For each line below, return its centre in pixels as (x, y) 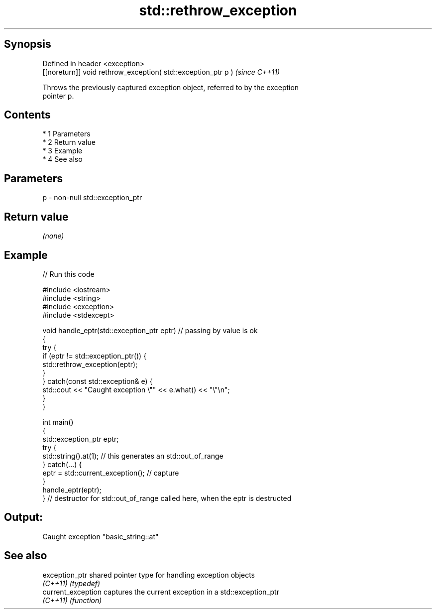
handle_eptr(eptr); (72, 490)
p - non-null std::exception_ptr (92, 198)
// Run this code (68, 274)
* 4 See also (62, 159)
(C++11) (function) (72, 600)
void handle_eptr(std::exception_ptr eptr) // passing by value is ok (150, 330)
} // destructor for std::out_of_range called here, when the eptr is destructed (167, 498)
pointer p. (58, 96)
